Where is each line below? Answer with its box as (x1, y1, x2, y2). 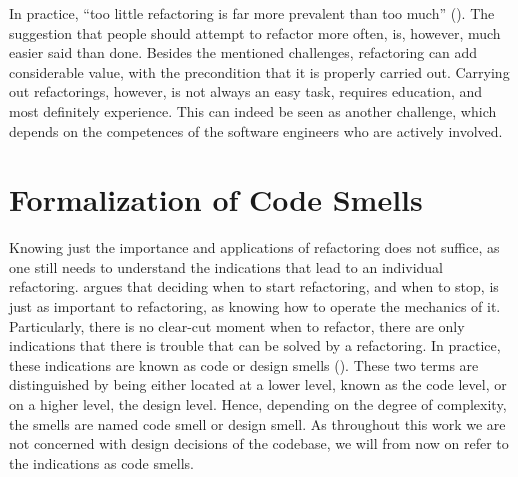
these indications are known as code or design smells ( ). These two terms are (9, 354, 479, 375)
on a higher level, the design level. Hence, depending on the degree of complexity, (9, 394, 507, 415)
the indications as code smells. (9, 452, 195, 473)
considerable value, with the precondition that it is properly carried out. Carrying (9, 61, 510, 82)
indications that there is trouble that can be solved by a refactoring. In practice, (9, 335, 501, 356)
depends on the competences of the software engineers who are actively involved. (9, 120, 503, 141)
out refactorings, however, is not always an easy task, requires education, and (9, 81, 483, 102)
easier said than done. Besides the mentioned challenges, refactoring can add (9, 42, 478, 63)
